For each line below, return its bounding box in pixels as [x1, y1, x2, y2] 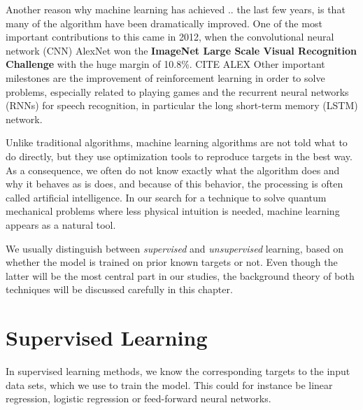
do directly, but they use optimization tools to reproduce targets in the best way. [6, 148, 353, 163]
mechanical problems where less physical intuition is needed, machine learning [6, 204, 340, 218]
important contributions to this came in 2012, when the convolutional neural [6, 29, 334, 44]
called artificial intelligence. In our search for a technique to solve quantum [6, 190, 327, 204]
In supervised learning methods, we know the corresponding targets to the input [6, 364, 350, 378]
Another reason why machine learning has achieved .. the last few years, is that [6, 2, 346, 16]
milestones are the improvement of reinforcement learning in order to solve [6, 70, 325, 85]
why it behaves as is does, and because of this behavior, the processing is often [6, 176, 343, 191]
